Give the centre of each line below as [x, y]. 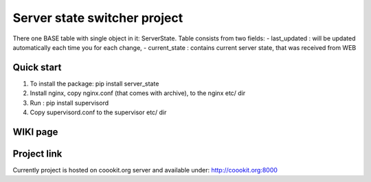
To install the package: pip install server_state [94, 83]
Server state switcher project [98, 18]
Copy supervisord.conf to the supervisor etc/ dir [98, 112]
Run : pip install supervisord [69, 103]
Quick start [37, 67]
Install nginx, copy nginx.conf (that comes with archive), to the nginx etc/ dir [138, 93]
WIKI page [35, 132]
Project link [37, 154]
